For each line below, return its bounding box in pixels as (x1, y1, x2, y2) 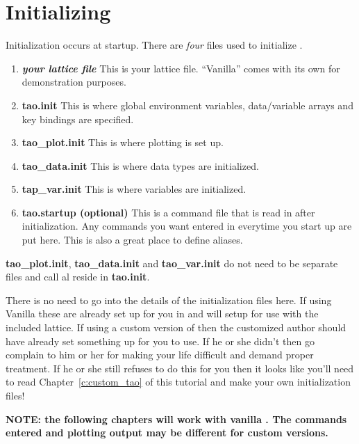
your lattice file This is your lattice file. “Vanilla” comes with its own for (22, 61, 340, 75)
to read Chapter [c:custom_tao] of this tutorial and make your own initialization (6, 374, 351, 389)
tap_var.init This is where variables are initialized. (22, 182, 247, 196)
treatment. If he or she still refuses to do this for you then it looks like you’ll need (6, 360, 354, 375)
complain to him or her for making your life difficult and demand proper (6, 347, 314, 362)
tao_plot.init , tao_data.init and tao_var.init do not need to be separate (6, 255, 338, 270)
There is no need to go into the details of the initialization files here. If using (6, 292, 332, 307)
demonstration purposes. (22, 74, 126, 89)
